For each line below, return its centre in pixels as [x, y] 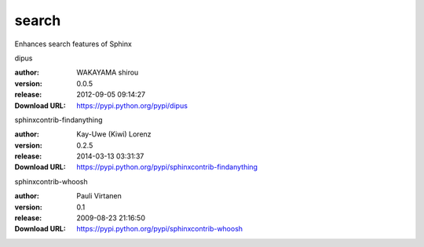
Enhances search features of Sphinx [73, 44]
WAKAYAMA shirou [108, 73]
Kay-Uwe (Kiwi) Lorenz [114, 134]
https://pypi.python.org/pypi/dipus [132, 105]
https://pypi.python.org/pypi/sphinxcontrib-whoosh [160, 229]
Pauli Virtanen [99, 196]
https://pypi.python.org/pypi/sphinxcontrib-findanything [167, 167]
